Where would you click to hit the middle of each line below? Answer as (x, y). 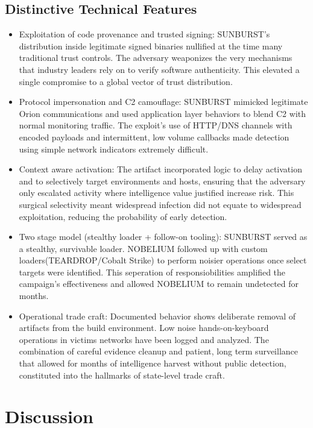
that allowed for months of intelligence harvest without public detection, (153, 363)
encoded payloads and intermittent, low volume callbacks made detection (154, 137)
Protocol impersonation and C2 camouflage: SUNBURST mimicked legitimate (163, 102)
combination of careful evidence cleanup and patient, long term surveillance (159, 351)
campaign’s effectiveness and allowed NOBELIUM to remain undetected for (159, 284)
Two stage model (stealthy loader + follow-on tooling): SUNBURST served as (163, 237)
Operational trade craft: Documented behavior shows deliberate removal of (157, 316)
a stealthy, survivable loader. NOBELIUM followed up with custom (143, 248)
